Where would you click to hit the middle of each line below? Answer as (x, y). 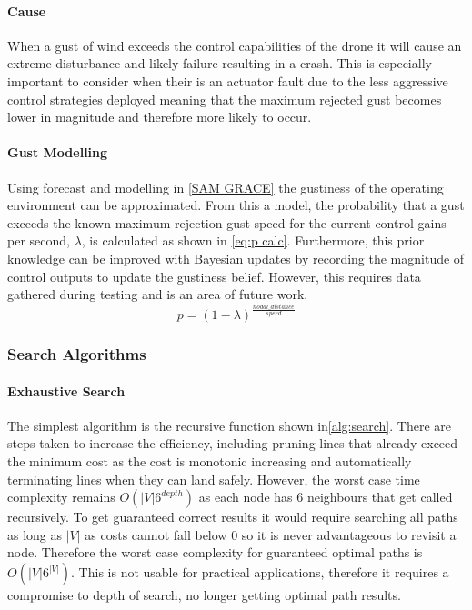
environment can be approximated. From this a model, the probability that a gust (236, 205)
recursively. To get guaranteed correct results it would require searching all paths (233, 517)
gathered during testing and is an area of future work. (158, 294)
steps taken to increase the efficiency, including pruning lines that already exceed (233, 443)
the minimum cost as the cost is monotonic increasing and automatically (210, 461)
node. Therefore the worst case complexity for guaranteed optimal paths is (215, 552)
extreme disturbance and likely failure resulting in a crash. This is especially (220, 63)
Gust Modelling (58, 152)
